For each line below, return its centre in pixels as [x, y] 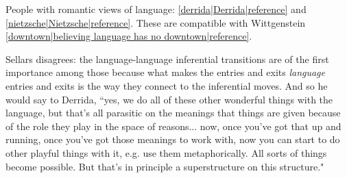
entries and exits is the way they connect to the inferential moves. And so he [167, 85]
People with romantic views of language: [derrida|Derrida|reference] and [156, 9]
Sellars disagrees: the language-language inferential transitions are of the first [167, 59]
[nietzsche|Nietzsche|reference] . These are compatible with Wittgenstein [156, 22]
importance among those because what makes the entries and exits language [166, 72]
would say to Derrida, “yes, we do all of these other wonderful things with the [169, 99]
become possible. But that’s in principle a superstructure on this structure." [165, 166]
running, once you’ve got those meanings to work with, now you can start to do [173, 139]
